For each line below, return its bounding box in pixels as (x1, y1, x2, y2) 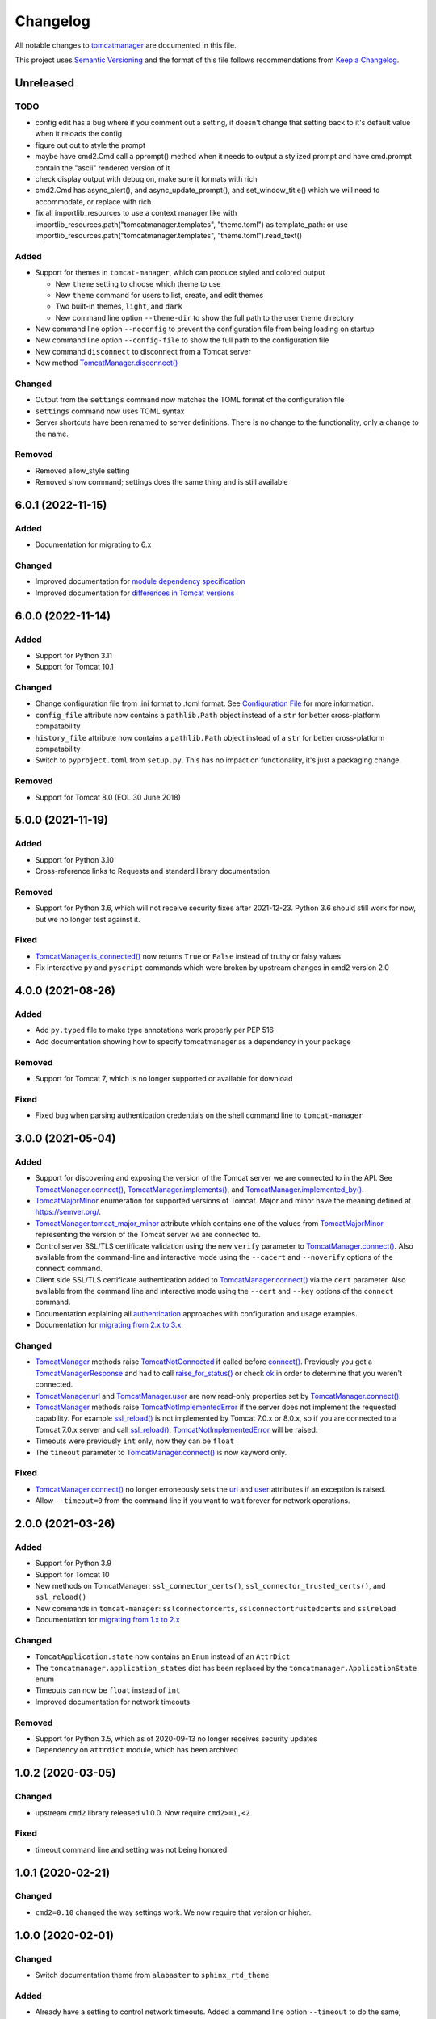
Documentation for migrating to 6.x (35, 539, 152, 549)
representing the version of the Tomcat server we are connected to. (35, 1230, 261, 1240)
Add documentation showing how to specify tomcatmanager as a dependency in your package (35, 1036, 351, 1046)
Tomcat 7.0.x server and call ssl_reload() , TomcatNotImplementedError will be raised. (35, 1425, 318, 1434)
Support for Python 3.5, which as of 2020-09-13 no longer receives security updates (35, 1734, 318, 1744)
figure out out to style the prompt (35, 140, 145, 149)
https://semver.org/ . (35, 1207, 101, 1217)
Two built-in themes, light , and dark (55, 301, 183, 311)
